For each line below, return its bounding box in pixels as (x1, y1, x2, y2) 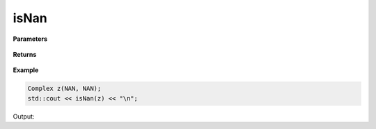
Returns (13, 50, 37, 58)
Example (13, 66, 39, 74)
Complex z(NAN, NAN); (27, 85, 102, 93)
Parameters (13, 35, 48, 43)
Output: (13, 112, 35, 121)
